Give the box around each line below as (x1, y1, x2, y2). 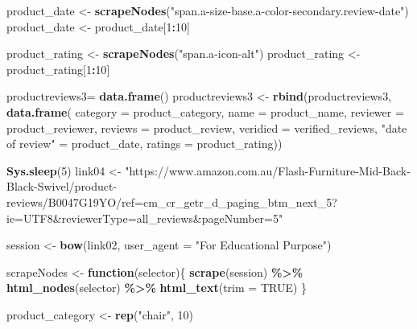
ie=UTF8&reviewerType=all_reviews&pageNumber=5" (6, 209, 283, 226)
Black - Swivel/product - (6, 178, 118, 195)
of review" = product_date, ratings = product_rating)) (6, 135, 283, 152)
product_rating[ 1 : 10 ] (6, 60, 110, 77)
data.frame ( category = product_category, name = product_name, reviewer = (6, 103, 404, 120)
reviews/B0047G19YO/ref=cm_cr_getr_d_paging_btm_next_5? (6, 193, 337, 210)
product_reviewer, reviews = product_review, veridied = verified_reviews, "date (6, 119, 407, 136)
